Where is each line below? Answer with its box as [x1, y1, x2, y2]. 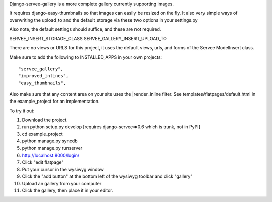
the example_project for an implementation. [9, 98, 100, 105]
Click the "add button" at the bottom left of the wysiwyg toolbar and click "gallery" [22, 173, 193, 179]
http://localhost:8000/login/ [22, 152, 80, 159]
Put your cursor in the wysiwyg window [22, 166, 104, 172]
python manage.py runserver [22, 145, 83, 151]
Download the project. [22, 117, 68, 123]
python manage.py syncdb [22, 138, 78, 144]
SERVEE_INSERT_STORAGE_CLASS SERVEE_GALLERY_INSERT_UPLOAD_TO [9, 35, 167, 41]
